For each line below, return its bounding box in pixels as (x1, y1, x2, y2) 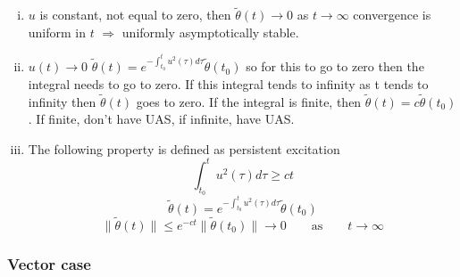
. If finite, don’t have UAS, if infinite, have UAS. (28, 110, 295, 128)
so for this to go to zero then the (246, 57, 424, 76)
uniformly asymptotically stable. (121, 22, 299, 41)
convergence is (353, 5, 431, 24)
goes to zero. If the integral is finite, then (136, 92, 362, 110)
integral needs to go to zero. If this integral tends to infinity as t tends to (28, 74, 429, 93)
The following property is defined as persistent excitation (28, 139, 340, 158)
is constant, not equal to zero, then (39, 5, 231, 24)
